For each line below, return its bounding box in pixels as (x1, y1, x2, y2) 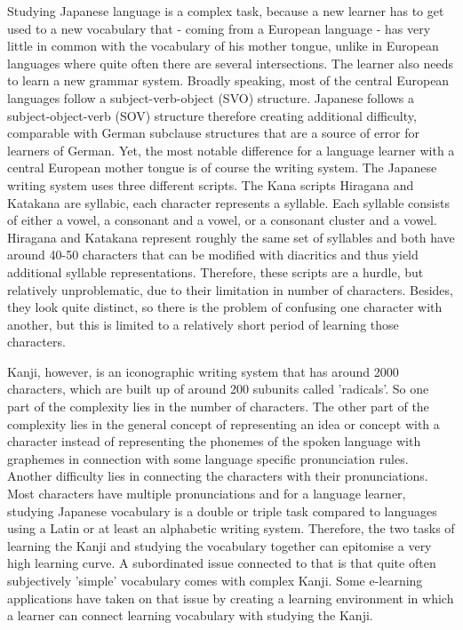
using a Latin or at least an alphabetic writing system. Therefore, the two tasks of (7, 519, 455, 538)
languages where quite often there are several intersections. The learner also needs (7, 53, 453, 72)
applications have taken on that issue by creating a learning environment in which (7, 588, 454, 607)
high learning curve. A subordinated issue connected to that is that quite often (7, 554, 436, 572)
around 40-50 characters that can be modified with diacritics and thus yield (7, 245, 419, 264)
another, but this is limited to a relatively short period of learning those (7, 315, 399, 333)
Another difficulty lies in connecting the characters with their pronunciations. (7, 467, 428, 485)
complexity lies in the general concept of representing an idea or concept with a (7, 414, 440, 433)
